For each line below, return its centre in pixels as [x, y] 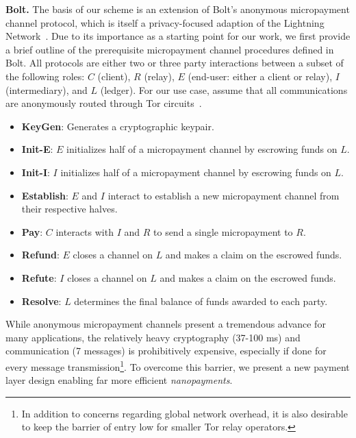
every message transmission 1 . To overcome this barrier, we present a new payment [178, 365]
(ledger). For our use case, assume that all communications [224, 89]
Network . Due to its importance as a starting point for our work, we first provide [178, 36]
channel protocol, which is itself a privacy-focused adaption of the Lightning [165, 22]
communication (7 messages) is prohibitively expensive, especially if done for [166, 351]
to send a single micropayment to [223, 231]
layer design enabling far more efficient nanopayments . [119, 380]
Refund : [40, 255]
